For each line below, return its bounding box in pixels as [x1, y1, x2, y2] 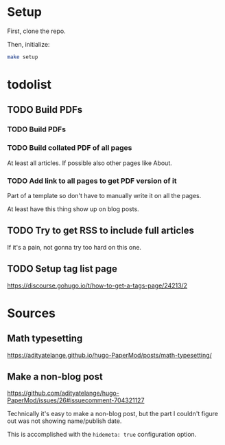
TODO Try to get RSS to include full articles [7, 225, 194, 237]
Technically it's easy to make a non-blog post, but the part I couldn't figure [7, 410, 218, 418]
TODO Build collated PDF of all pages [7, 143, 132, 153]
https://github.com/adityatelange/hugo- [7, 389, 120, 398]
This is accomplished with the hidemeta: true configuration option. [7, 431, 197, 439]
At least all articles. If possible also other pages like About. [7, 159, 173, 167]
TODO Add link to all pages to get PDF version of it [7, 176, 177, 186]
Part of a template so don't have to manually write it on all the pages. [7, 191, 202, 199]
